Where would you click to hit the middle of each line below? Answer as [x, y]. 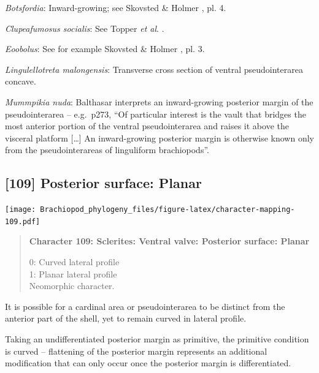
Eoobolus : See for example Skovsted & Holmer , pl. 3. [105, 49]
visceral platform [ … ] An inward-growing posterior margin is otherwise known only [159, 138]
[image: [21, 210]
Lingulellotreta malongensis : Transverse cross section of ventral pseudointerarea [154, 69]
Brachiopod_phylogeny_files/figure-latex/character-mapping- [167, 210]
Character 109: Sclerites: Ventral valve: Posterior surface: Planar [169, 241]
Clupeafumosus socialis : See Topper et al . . [85, 28]
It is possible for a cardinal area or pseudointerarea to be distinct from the [145, 306]
